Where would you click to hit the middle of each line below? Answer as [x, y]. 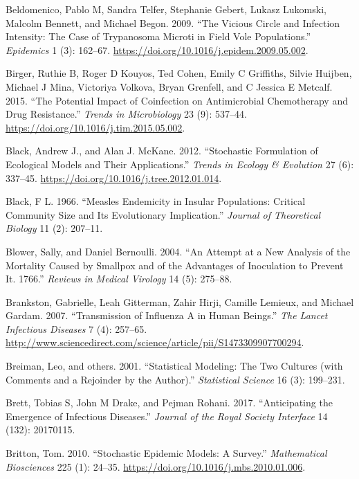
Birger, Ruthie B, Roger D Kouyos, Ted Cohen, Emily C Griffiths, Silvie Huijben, [179, 73]
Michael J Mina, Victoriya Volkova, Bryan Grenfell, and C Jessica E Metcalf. [169, 86]
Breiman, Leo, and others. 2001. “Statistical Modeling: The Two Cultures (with [174, 366]
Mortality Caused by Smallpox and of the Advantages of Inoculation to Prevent [175, 265]
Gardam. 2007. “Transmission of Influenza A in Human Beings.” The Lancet [167, 315]
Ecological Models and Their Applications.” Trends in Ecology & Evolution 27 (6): [180, 164]
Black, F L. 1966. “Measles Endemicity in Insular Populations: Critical [156, 201]
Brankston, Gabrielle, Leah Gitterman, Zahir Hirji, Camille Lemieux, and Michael [180, 301]
